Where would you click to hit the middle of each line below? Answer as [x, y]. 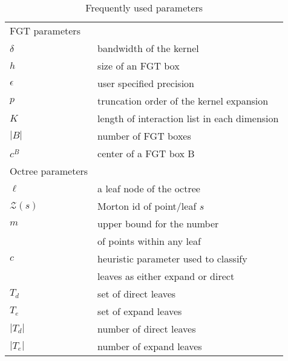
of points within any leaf [149, 241]
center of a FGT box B [146, 153]
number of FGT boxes [144, 136]
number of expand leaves [150, 346]
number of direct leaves [147, 329]
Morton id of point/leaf [147, 206]
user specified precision [146, 83]
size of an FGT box [139, 66]
